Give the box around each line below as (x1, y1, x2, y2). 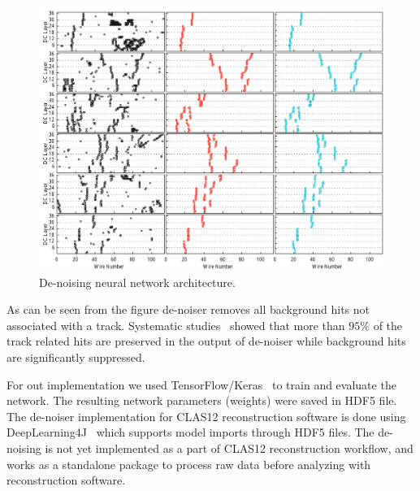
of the (373, 316, 403, 333)
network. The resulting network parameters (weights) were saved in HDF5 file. (6, 392, 397, 409)
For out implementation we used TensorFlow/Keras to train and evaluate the (6, 376, 396, 393)
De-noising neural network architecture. (39, 273, 236, 290)
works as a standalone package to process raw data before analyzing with (6, 455, 371, 472)
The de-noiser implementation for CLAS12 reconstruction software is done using (6, 407, 406, 424)
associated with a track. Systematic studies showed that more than (6, 316, 345, 333)
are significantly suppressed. (6, 349, 145, 365)
